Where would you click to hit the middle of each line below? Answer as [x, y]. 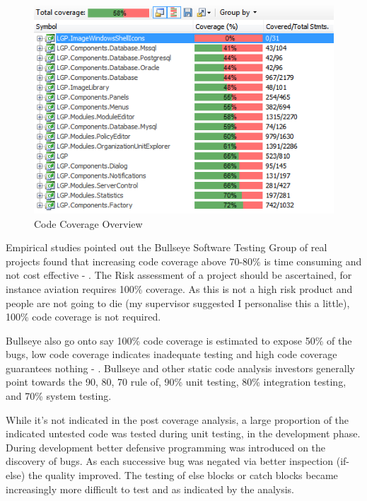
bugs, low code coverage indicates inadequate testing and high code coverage [171, 354]
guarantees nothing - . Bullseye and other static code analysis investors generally [180, 368]
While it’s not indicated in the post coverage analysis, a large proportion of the [177, 419]
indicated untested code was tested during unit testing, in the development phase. [183, 433]
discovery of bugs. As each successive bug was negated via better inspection [170, 461]
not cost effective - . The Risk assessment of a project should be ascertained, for [179, 275]
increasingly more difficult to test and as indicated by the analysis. [150, 489]
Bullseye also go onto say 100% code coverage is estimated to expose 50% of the [179, 340]
